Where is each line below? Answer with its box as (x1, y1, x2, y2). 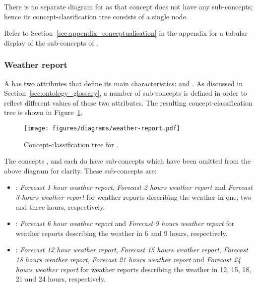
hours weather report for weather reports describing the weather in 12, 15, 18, (15, 264, 252, 274)
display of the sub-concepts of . (4, 37, 99, 48)
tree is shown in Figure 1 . (4, 107, 83, 117)
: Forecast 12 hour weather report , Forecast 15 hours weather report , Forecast (15, 244, 248, 255)
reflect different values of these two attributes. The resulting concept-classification (4, 97, 253, 108)
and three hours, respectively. (15, 201, 105, 212)
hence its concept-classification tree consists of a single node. (4, 11, 188, 21)
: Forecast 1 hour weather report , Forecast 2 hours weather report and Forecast (15, 182, 253, 192)
